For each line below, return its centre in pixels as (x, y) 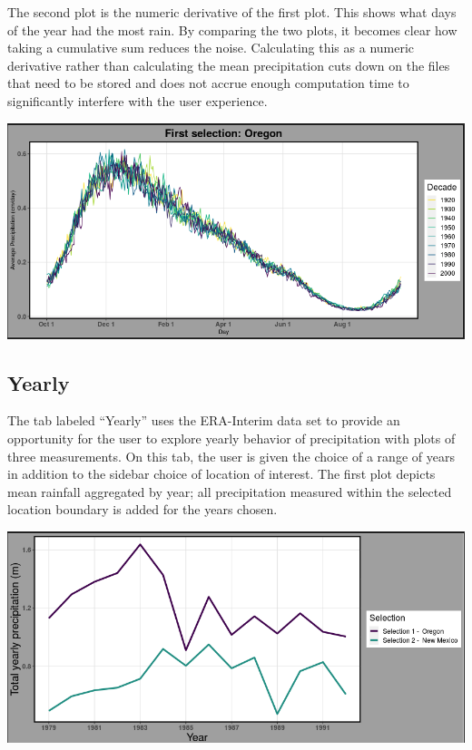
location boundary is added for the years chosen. (143, 509)
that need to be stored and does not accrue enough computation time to (208, 83)
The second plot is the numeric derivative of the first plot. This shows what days (232, 12)
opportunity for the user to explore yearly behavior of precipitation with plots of (231, 438)
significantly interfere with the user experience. (138, 100)
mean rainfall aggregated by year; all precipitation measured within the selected (230, 491)
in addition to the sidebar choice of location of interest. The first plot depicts (221, 474)
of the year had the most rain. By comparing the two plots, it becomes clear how (232, 29)
